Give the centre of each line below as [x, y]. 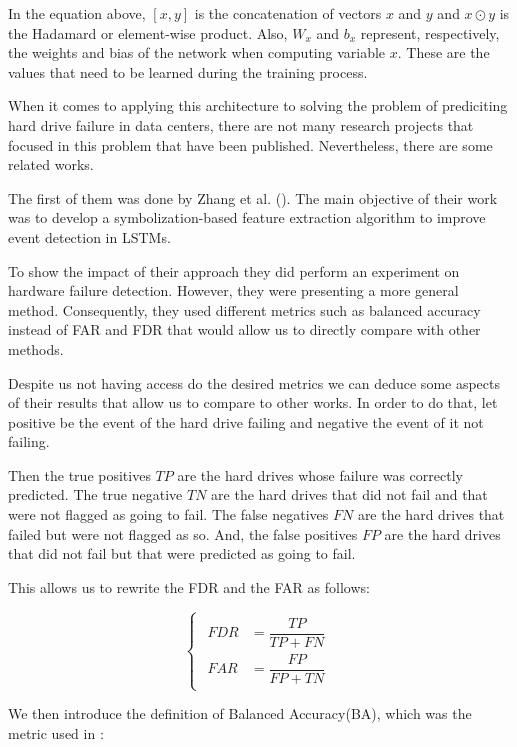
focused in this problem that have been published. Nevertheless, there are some [250, 144]
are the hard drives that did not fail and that [349, 494]
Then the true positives [79, 474]
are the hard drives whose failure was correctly [320, 474]
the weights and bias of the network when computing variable [197, 52]
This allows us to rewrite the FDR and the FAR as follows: [189, 586]
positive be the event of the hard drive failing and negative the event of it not [246, 421]
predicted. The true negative [95, 494]
